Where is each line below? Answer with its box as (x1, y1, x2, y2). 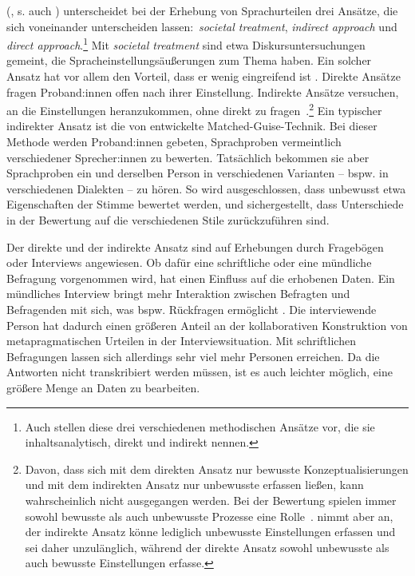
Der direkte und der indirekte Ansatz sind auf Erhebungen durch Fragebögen (6, 238, 384, 255)
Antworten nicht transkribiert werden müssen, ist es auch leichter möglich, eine (6, 363, 393, 380)
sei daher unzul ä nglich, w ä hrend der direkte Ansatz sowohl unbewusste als (25, 538, 389, 555)
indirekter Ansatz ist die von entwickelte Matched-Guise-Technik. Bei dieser (6, 117, 377, 134)
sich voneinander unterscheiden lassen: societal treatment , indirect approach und (6, 18, 397, 34)
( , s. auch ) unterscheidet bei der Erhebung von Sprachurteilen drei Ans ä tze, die (6, 2, 398, 18)
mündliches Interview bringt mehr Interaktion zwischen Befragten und (6, 285, 350, 302)
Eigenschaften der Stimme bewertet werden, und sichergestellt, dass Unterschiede (6, 196, 404, 213)
